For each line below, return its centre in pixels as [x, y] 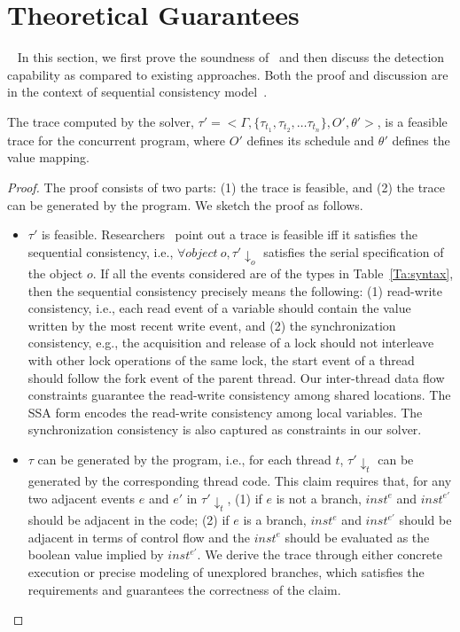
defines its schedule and [311, 140]
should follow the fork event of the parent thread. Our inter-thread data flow [236, 377]
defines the [421, 140]
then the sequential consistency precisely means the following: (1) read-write [235, 290]
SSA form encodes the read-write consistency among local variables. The [225, 412]
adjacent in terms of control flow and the [139, 537]
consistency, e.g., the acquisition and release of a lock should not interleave [231, 343]
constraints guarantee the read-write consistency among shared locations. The [239, 395]
